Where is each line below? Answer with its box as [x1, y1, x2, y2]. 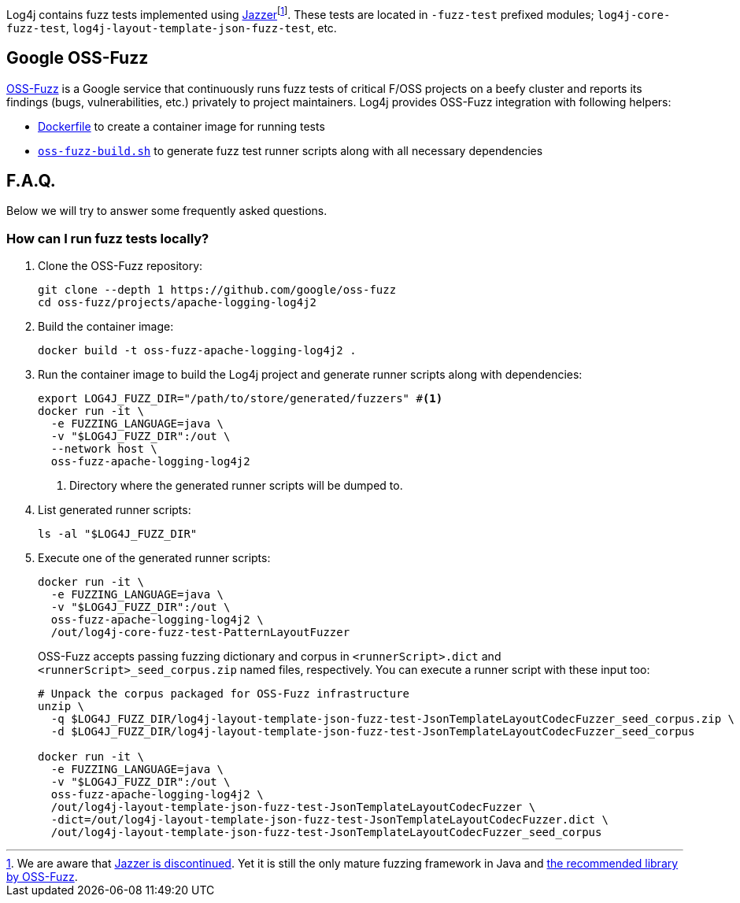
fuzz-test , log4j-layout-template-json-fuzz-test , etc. [6, 20, 337, 35]
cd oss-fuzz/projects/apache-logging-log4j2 [38, 296, 317, 309]
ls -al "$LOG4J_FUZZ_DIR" [38, 527, 198, 541]
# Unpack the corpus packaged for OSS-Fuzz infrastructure [38, 687, 410, 701]
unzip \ [38, 700, 85, 713]
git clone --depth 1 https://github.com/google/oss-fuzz [38, 283, 397, 297]
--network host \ [50, 442, 157, 456]
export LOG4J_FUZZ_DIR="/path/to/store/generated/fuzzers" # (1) [38, 392, 443, 405]
